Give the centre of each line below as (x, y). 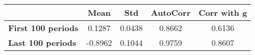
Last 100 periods (42, 43)
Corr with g (223, 12)
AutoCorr (171, 12)
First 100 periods (43, 28)
